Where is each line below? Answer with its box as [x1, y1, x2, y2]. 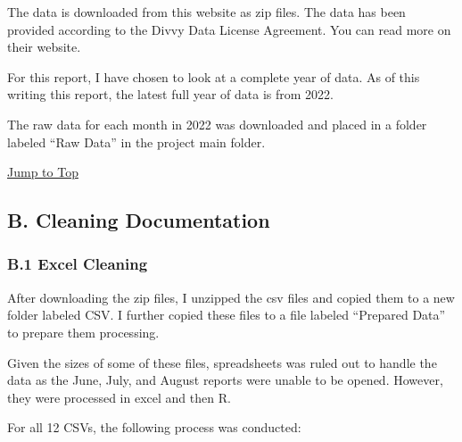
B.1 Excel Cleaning [7, 253, 148, 275]
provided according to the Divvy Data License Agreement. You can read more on [7, 20, 451, 38]
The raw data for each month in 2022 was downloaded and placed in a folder [7, 114, 427, 133]
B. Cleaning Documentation [7, 206, 270, 234]
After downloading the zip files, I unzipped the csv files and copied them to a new [7, 288, 455, 306]
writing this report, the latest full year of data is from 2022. [7, 85, 334, 104]
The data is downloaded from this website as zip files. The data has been [7, 3, 406, 21]
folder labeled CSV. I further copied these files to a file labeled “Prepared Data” [7, 305, 446, 324]
